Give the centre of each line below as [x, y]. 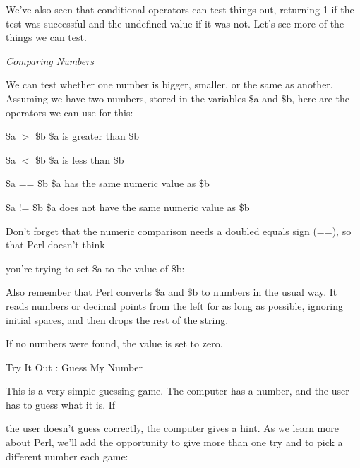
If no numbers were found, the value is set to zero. [114, 343]
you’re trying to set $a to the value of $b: [95, 268]
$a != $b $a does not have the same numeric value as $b [128, 206]
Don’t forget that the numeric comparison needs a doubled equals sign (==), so [179, 230]
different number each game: [67, 456]
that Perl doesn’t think [55, 245]
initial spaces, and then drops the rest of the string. [117, 319]
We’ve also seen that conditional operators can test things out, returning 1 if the [180, 9]
